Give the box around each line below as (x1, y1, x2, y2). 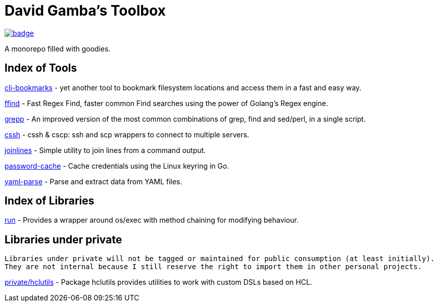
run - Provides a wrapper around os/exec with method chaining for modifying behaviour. (5, 216, 299, 225)
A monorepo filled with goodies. (5, 44, 111, 53)
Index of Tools (5, 62, 77, 75)
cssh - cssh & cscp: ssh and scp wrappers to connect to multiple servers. (5, 130, 250, 139)
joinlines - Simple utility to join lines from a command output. (5, 145, 206, 155)
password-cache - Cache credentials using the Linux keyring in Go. (5, 161, 229, 170)
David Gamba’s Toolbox (5, 2, 166, 19)
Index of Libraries (5, 194, 94, 208)
